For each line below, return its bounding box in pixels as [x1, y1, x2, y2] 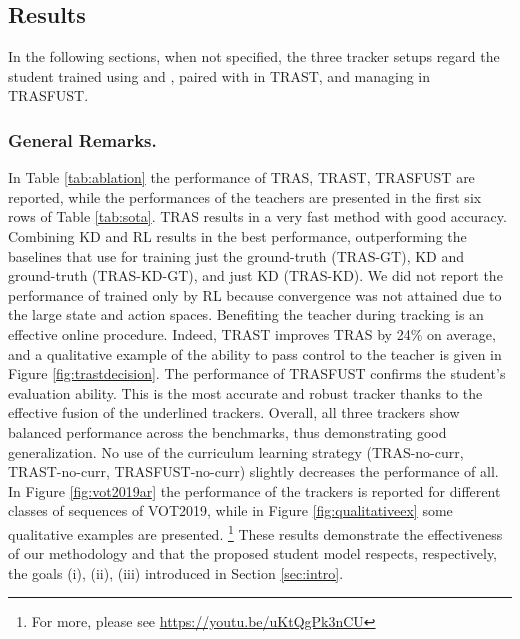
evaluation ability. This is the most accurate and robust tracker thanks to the [8, 382, 483, 403]
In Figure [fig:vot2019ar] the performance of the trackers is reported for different [8, 480, 501, 501]
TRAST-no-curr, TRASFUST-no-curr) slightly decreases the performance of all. [8, 461, 499, 482]
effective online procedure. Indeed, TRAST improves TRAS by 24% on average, [8, 323, 496, 344]
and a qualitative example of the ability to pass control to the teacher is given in [8, 343, 502, 364]
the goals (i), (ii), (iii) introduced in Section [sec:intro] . [8, 562, 344, 583]
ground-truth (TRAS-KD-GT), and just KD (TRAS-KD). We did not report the [8, 265, 503, 286]
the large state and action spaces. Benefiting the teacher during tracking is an [8, 304, 484, 325]
